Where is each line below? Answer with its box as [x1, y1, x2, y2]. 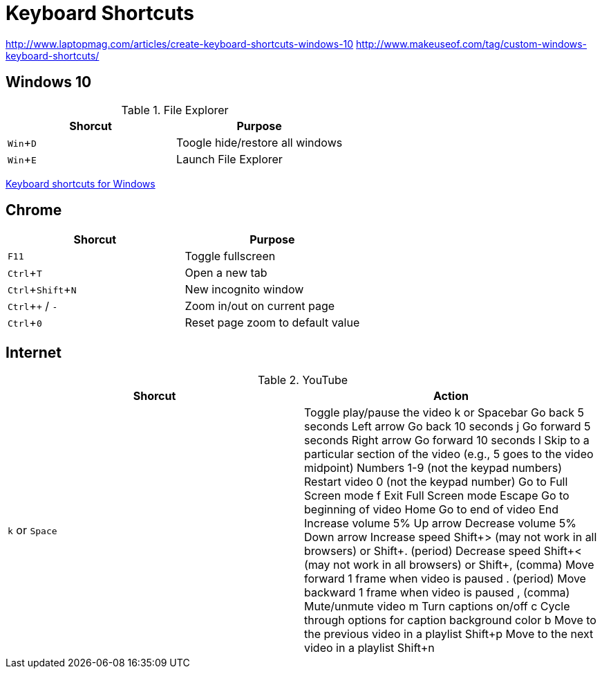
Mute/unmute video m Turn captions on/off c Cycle [304, 599, 570, 614]
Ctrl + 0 [8, 316, 42, 330]
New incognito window [185, 282, 304, 297]
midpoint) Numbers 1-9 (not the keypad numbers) [304, 461, 563, 475]
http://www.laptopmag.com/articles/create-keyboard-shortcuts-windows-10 [6, 37, 354, 50]
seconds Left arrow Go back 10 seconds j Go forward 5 [304, 419, 591, 434]
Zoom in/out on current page [185, 299, 335, 313]
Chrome [6, 201, 62, 219]
